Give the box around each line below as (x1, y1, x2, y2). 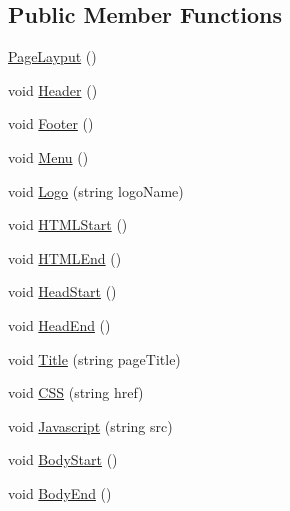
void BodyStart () (8, 449, 118, 470)
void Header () (8, 79, 98, 100)
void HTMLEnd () (8, 247, 122, 268)
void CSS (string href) (8, 382, 144, 403)
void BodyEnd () (8, 482, 112, 503)
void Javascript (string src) (8, 415, 173, 436)
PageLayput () (8, 46, 97, 67)
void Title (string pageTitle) (8, 348, 181, 369)
